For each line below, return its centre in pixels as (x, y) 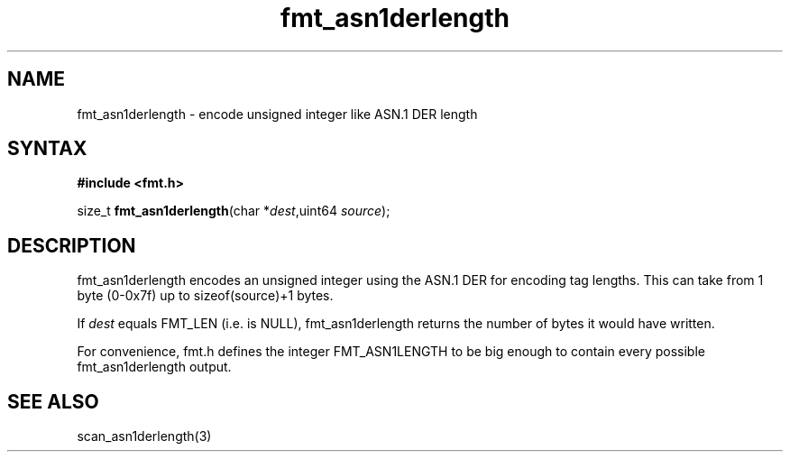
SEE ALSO (53, 401)
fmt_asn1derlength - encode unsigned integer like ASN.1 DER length (277, 114)
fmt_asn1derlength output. (154, 367)
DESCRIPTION (72, 245)
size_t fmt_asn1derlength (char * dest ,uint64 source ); (234, 211)
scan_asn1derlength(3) (144, 436)
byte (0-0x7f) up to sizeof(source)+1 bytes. (205, 296)
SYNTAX (47, 149)
